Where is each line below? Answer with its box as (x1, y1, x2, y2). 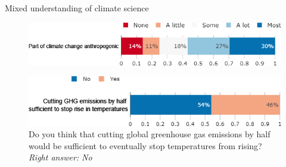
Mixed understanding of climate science (5, 2, 149, 14)
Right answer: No (29, 151, 92, 163)
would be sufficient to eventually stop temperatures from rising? (29, 139, 262, 152)
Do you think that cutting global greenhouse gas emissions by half (29, 128, 271, 140)
